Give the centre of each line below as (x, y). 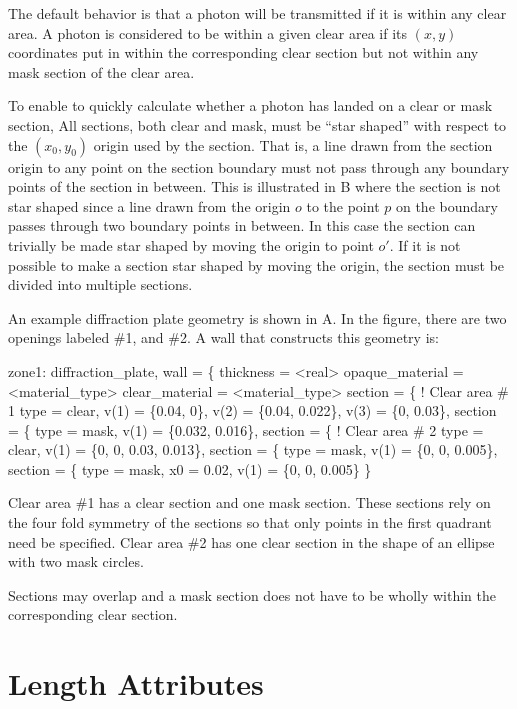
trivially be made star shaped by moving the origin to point (191, 244)
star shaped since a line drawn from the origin (149, 205)
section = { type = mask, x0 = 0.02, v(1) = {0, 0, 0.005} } (190, 468)
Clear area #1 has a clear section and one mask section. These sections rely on (249, 502)
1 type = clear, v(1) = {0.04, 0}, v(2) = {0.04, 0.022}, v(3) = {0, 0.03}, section (252, 410)
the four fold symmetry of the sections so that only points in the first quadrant (250, 522)
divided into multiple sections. (100, 284)
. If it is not (425, 244)
